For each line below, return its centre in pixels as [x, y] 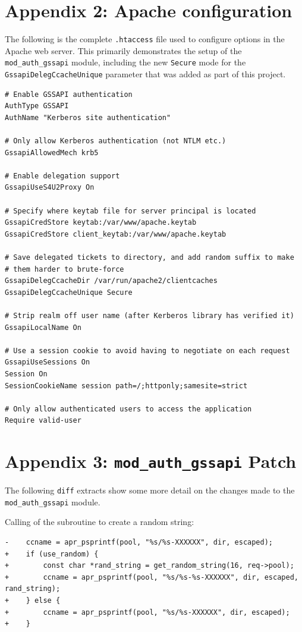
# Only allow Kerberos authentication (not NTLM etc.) [116, 141]
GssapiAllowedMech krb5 [52, 153]
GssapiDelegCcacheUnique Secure [69, 292]
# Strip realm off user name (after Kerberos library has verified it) [150, 315]
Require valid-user [43, 421]
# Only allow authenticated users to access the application [128, 409]
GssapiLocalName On [43, 327]
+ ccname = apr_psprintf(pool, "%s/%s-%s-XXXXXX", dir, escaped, [152, 577]
